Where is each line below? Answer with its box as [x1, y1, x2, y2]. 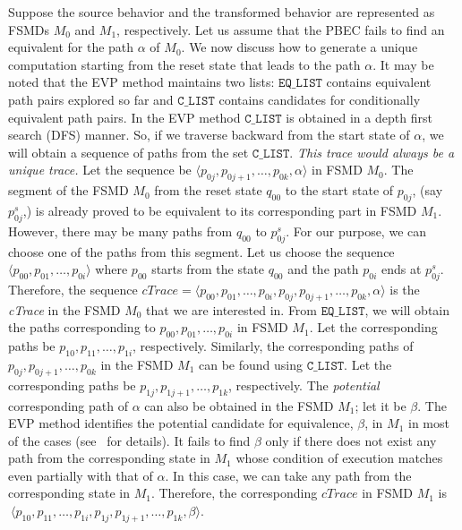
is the [389, 279, 420, 298]
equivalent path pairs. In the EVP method [8, 107, 241, 126]
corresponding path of [8, 396, 128, 415]
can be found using [198, 355, 303, 373]
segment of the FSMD [8, 181, 129, 200]
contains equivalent [326, 73, 432, 91]
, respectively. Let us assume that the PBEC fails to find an [116, 20, 445, 38]
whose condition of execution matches [235, 449, 443, 467]
